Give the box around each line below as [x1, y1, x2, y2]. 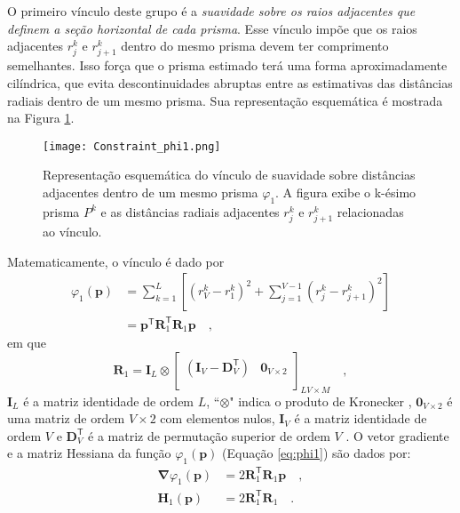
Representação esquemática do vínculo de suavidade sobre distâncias [43, 165, 416, 184]
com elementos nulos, [160, 409, 275, 428]
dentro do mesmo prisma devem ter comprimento [121, 36, 389, 55]
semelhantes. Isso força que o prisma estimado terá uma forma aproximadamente [7, 56, 448, 75]
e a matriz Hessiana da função [7, 444, 171, 462]
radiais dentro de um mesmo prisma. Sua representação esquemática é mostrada [7, 91, 443, 109]
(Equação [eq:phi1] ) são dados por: [222, 444, 411, 462]
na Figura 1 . [7, 108, 75, 127]
